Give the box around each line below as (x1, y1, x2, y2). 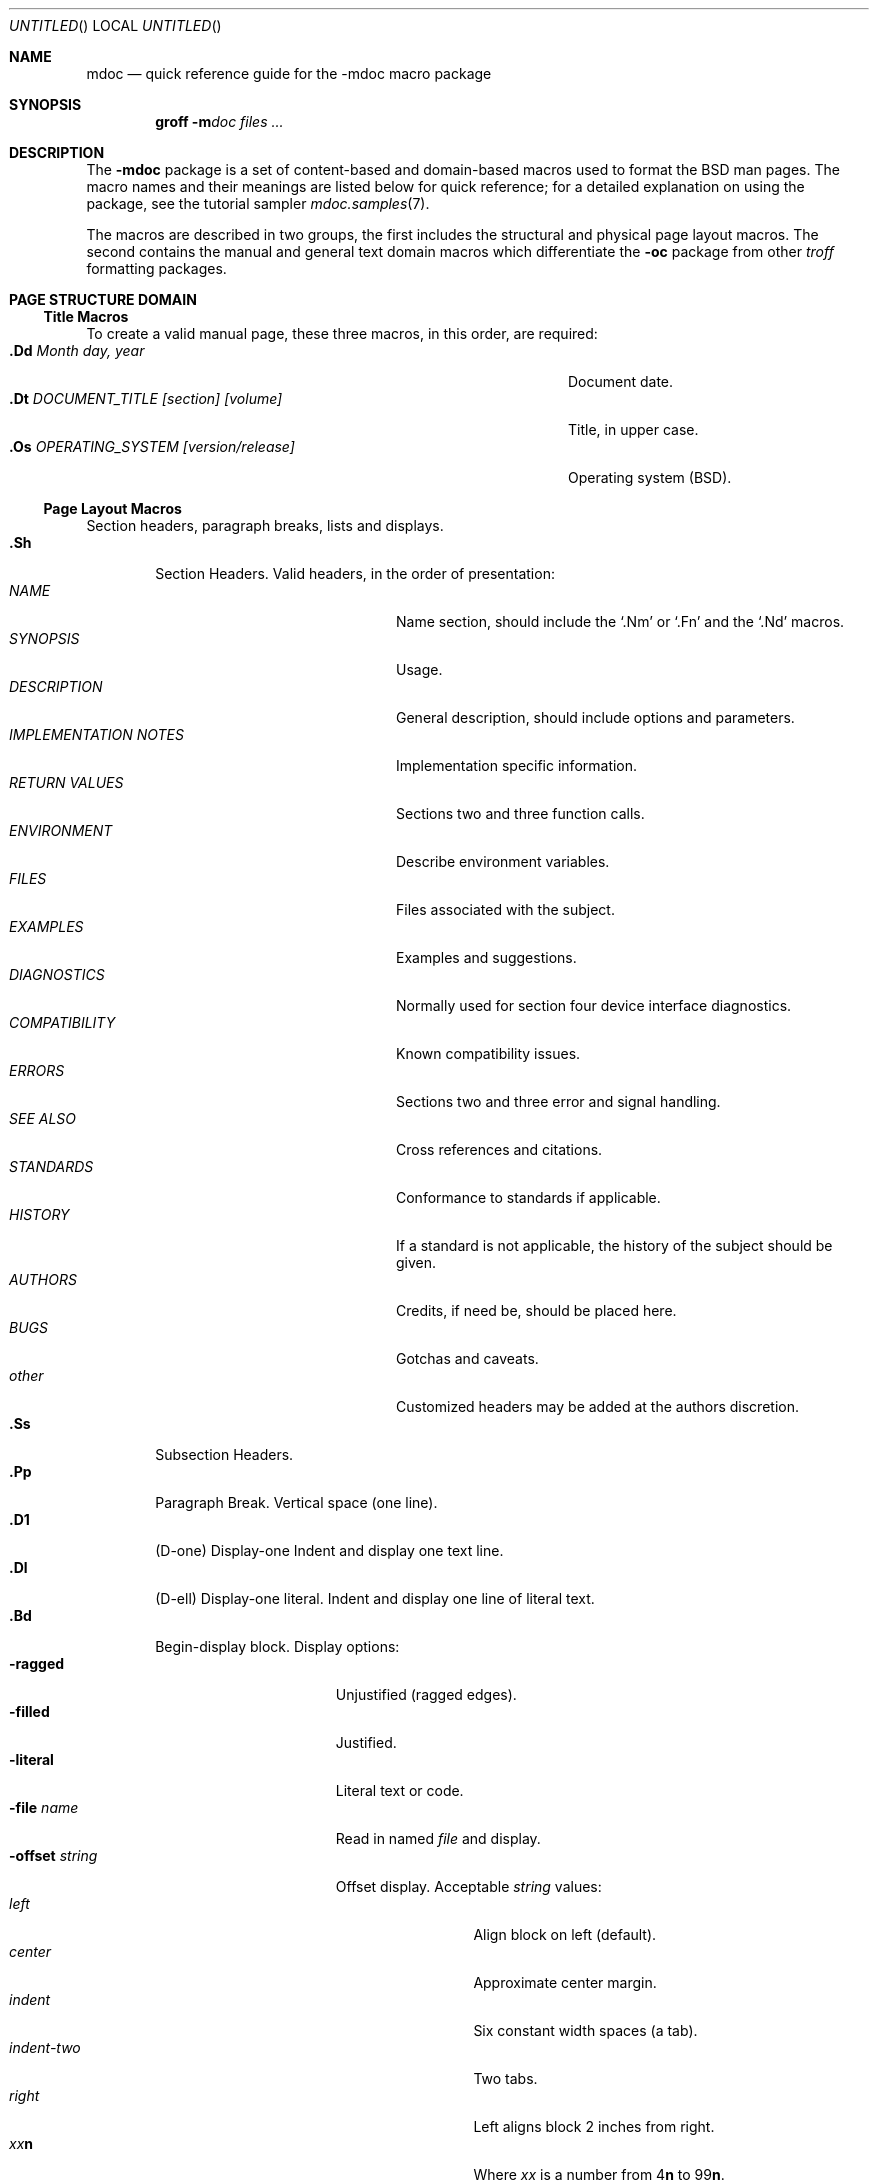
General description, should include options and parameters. (396, 709, 795, 726)
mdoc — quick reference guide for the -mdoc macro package (86, 65, 492, 82)
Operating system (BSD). (568, 469, 732, 486)
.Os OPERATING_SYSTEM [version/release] (9, 438, 295, 455)
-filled (9, 1703, 50, 1720)
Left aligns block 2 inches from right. (473, 2118, 715, 2135)
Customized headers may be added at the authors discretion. (396, 1398, 799, 1415)
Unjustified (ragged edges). (335, 1686, 517, 1703)
